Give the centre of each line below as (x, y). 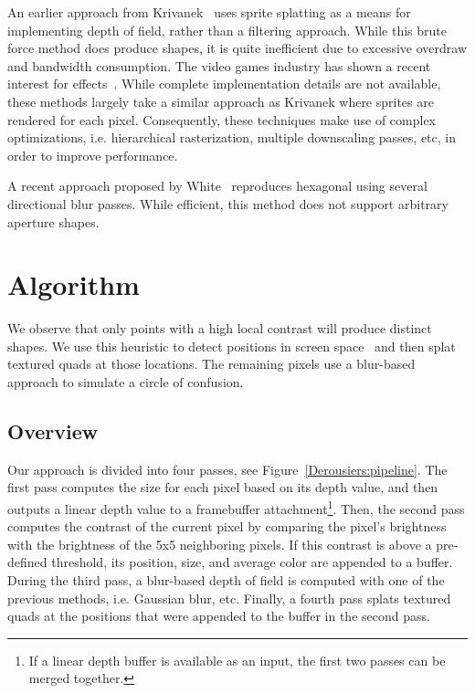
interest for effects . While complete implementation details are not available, (224, 84)
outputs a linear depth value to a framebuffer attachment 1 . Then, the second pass (236, 507)
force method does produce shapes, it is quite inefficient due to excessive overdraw (237, 48)
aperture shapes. (53, 221)
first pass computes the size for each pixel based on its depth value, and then (223, 487)
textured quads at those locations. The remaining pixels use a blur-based (211, 364)
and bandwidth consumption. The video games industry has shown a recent (219, 65)
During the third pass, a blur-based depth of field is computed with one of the (226, 580)
